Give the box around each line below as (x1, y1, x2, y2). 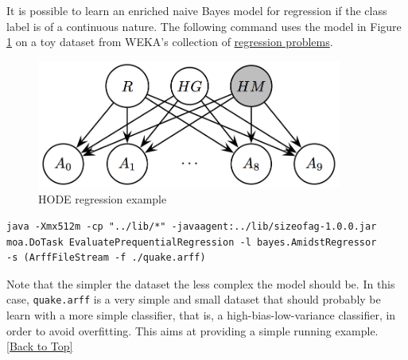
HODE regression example (38, 191, 167, 207)
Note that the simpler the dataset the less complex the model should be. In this (6, 275, 395, 292)
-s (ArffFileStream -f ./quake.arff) (6, 252, 206, 264)
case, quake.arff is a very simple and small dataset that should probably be (6, 291, 381, 308)
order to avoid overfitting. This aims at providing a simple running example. (6, 322, 379, 339)
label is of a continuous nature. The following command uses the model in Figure (6, 17, 402, 34)
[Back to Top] (6, 338, 73, 354)
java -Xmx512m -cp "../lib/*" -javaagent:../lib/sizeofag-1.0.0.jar (6, 221, 377, 233)
